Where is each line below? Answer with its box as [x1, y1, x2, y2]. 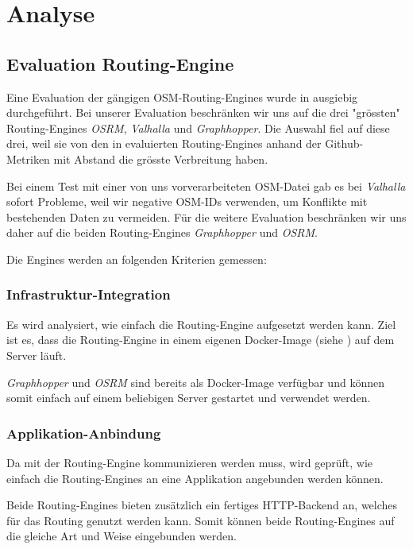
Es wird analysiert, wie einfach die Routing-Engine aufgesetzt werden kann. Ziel [6, 315, 396, 332]
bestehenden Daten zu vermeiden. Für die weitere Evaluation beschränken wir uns [6, 208, 407, 225]
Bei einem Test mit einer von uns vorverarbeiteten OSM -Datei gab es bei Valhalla [6, 177, 406, 194]
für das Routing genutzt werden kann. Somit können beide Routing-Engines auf [6, 512, 395, 528]
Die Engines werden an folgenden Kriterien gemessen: [6, 250, 267, 267]
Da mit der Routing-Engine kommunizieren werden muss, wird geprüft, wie [6, 454, 372, 470]
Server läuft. [6, 346, 67, 363]
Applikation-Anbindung [6, 423, 161, 443]
